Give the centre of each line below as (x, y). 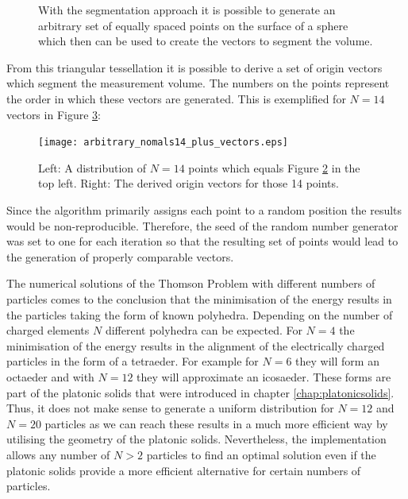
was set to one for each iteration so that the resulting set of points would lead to (202, 241)
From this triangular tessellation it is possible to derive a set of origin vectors (194, 67)
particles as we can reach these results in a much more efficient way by (216, 423)
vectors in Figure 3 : (54, 114)
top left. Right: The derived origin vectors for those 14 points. (189, 183)
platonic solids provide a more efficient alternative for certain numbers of (184, 470)
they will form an (337, 361)
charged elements (48, 330)
